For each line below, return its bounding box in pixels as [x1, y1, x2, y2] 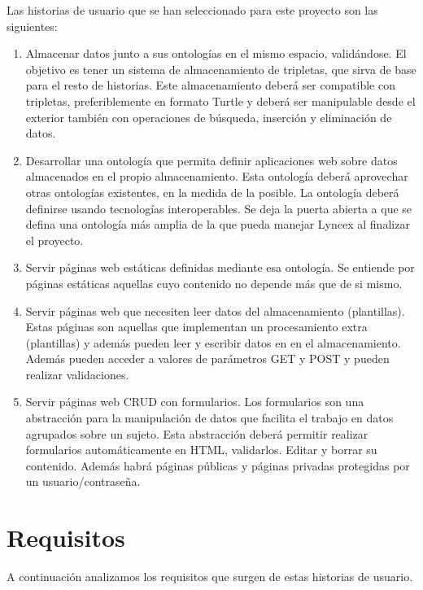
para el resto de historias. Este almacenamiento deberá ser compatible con [25, 76, 395, 94]
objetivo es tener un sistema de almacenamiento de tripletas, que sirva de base [25, 60, 416, 77]
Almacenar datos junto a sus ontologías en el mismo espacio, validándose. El [25, 45, 407, 62]
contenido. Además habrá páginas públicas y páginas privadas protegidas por [25, 457, 410, 474]
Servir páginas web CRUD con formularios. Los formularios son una [25, 393, 364, 410]
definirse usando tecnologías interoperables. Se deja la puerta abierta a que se [25, 199, 412, 216]
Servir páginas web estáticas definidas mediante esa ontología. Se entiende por [25, 259, 415, 276]
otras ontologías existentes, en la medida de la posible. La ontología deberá [25, 183, 399, 200]
